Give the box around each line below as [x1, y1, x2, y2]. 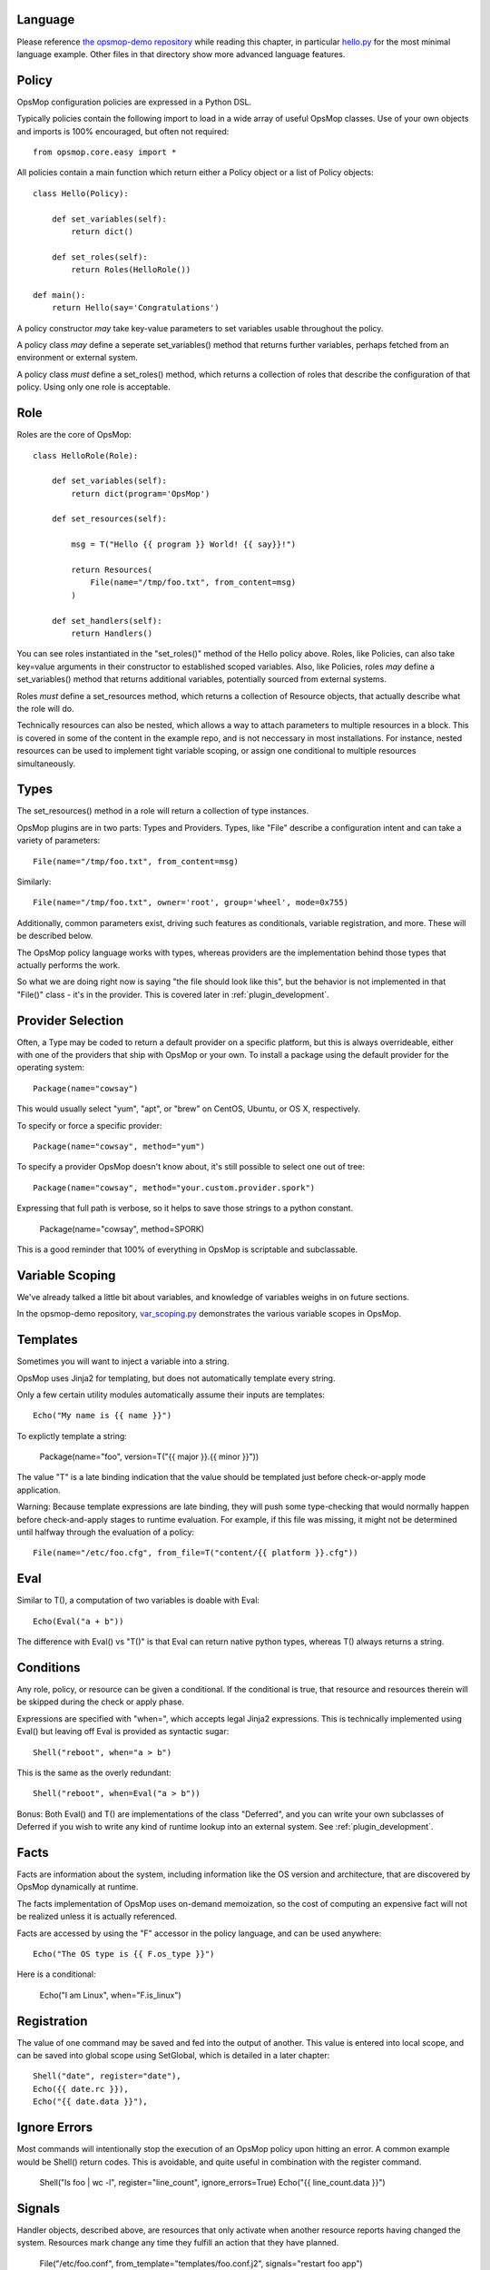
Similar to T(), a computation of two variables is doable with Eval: [16, 1594, 260, 1606]
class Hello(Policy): [33, 188, 129, 199]
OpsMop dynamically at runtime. [16, 1881, 139, 1892]
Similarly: [16, 876, 52, 887]
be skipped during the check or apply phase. [16, 1696, 185, 1707]
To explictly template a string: [16, 1430, 127, 1441]
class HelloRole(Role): [33, 450, 139, 460]
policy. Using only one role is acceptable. [16, 381, 171, 392]
